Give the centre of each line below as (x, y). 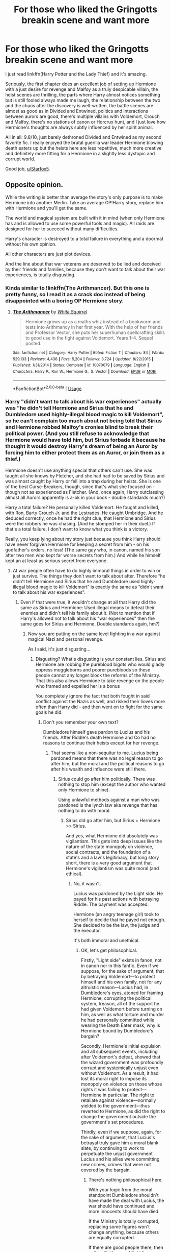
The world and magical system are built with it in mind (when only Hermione (85, 218)
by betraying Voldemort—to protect (118, 976)
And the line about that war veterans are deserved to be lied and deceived (83, 263)
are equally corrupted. (112, 1237)
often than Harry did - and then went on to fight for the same (99, 707)
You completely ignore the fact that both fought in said (93, 696)
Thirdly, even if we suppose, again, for (121, 1131)
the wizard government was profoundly (122, 1062)
